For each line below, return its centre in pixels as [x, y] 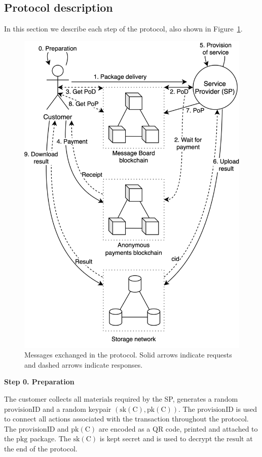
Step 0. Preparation [39, 382]
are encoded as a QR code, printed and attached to [178, 428]
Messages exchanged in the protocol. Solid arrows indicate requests [128, 355]
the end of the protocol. [41, 448]
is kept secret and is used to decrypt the [162, 438]
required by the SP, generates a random [176, 399]
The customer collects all [43, 399]
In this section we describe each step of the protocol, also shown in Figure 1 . [123, 29]
